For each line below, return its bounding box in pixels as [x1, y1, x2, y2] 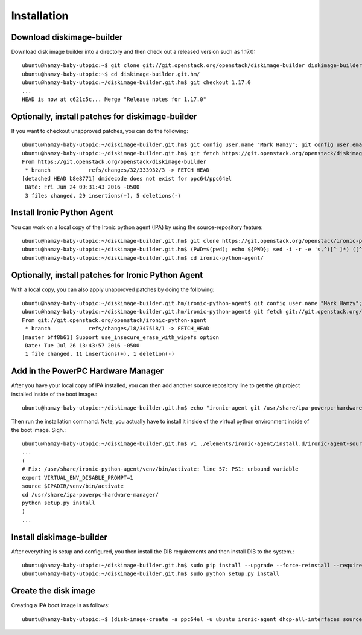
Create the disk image [11, 586, 96, 596]
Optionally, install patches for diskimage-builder [11, 111, 197, 121]
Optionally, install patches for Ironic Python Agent [11, 269, 203, 280]
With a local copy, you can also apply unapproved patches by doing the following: [11, 286, 215, 293]
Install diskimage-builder [11, 532, 108, 542]
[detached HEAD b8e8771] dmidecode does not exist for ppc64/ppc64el [22, 175, 232, 182]
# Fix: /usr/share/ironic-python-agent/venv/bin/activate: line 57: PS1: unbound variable [22, 466, 299, 472]
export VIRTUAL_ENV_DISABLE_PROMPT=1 [22, 474, 134, 481]
